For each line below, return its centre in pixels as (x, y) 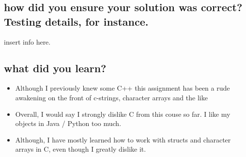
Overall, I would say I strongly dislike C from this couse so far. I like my (123, 114)
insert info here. (27, 41)
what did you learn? (55, 68)
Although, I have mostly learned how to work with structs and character (123, 139)
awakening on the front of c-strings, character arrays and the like (111, 97)
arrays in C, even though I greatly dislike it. (81, 149)
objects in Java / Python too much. (68, 123)
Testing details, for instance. (76, 21)
